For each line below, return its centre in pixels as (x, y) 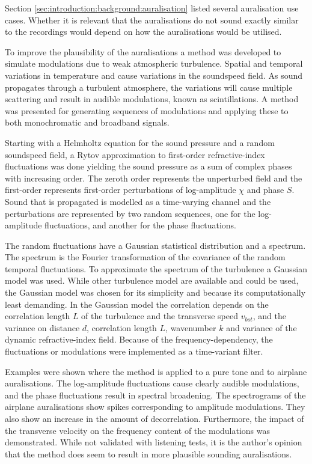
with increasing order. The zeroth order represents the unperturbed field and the (154, 178)
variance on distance (42, 327)
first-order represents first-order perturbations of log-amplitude (121, 190)
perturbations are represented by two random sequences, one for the (130, 213)
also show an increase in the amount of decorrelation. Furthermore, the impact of (154, 418)
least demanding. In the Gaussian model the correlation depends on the (137, 304)
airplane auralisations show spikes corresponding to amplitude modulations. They (155, 407)
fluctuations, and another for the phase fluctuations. (140, 225)
